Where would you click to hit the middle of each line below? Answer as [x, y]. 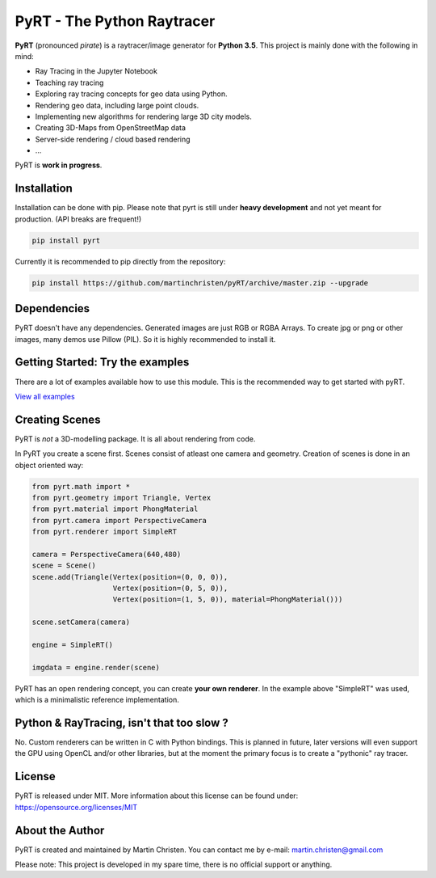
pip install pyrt [66, 240]
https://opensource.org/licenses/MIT [76, 807]
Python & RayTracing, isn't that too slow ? [122, 723]
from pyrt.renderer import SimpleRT [105, 532]
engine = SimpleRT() [72, 645]
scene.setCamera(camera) [81, 622]
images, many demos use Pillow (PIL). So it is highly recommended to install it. [145, 339]
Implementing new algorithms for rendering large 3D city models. [143, 116]
